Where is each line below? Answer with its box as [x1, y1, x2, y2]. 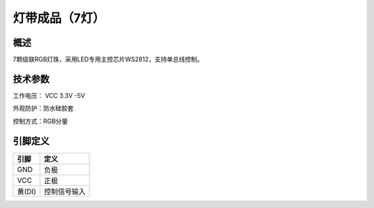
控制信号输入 [44, 187, 86, 196]
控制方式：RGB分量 [12, 116, 69, 125]
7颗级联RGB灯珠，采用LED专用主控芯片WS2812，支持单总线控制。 [12, 55, 204, 64]
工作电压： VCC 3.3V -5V [12, 91, 86, 100]
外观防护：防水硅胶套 [12, 104, 74, 112]
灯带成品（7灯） [12, 10, 105, 26]
